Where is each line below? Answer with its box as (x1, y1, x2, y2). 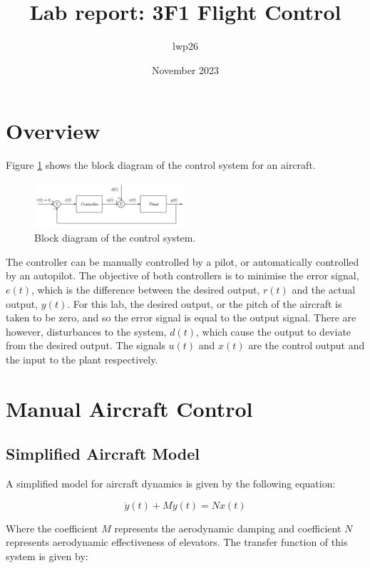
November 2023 (151, 62, 220, 77)
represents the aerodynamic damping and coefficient (114, 520, 341, 535)
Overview (6, 116, 101, 145)
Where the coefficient (6, 520, 98, 535)
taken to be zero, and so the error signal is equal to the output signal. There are (6, 310, 356, 325)
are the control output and (248, 338, 365, 353)
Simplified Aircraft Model (6, 443, 200, 465)
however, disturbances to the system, (6, 324, 167, 339)
